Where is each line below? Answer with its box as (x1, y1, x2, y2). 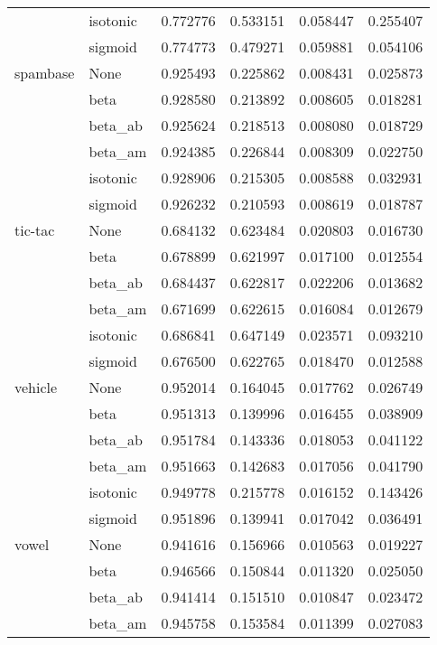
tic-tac (14, 220, 55, 240)
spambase (14, 62, 75, 83)
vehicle (14, 377, 58, 397)
